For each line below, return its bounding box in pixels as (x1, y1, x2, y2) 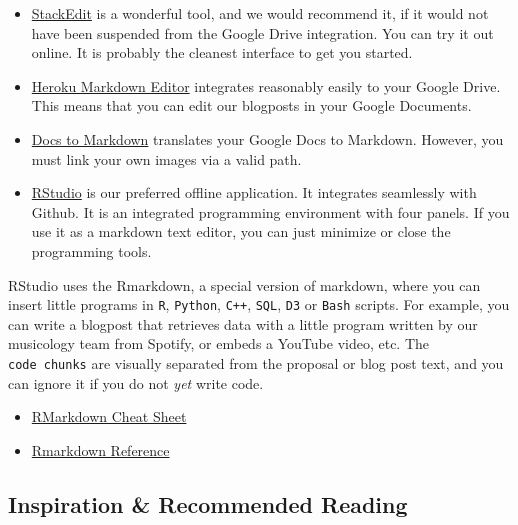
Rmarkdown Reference (31, 439, 170, 460)
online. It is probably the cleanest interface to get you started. (31, 42, 413, 63)
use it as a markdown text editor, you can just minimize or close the (31, 221, 451, 242)
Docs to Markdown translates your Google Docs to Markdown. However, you (31, 128, 504, 149)
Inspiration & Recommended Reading (8, 488, 408, 519)
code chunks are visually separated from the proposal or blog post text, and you (8, 352, 504, 373)
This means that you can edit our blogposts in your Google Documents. (31, 95, 472, 116)
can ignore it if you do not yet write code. (8, 372, 264, 393)
